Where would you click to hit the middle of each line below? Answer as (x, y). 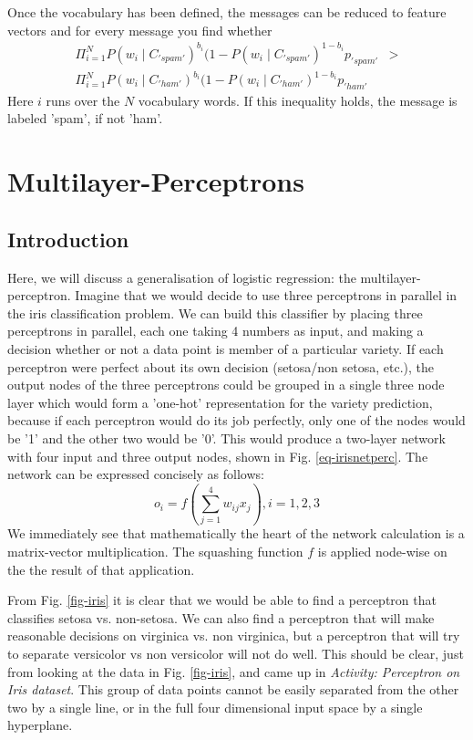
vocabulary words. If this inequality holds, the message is (298, 100)
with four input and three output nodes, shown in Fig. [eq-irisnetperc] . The (218, 456)
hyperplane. (40, 725)
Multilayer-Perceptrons (156, 181)
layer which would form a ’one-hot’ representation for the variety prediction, (220, 402)
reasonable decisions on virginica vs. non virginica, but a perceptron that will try (234, 636)
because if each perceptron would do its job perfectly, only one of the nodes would (236, 420)
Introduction (68, 239)
